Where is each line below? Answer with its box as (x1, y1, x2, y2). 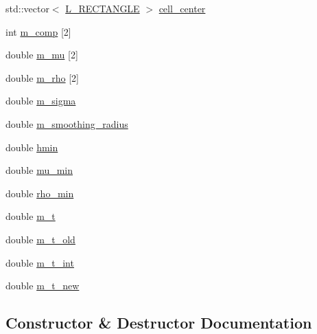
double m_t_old (5, 232, 75, 246)
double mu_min (5, 163, 73, 177)
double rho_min (5, 186, 74, 200)
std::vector (5, 1, 49, 15)
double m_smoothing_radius (5, 116, 128, 131)
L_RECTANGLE (65, 1, 140, 15)
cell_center (158, 1, 206, 15)
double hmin (5, 140, 58, 154)
